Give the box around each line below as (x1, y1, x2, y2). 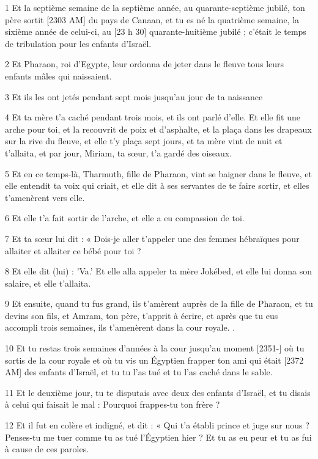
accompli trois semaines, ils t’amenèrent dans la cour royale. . (5, 321, 235, 334)
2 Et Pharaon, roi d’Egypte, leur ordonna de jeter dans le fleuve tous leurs (5, 57, 284, 70)
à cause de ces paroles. (5, 442, 89, 455)
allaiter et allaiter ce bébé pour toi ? (5, 244, 141, 257)
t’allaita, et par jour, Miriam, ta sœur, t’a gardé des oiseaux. (5, 146, 232, 159)
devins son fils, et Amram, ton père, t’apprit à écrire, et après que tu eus (5, 309, 278, 321)
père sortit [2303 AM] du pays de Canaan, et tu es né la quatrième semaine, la (5, 13, 300, 26)
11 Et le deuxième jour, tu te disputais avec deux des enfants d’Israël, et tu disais (5, 386, 311, 398)
